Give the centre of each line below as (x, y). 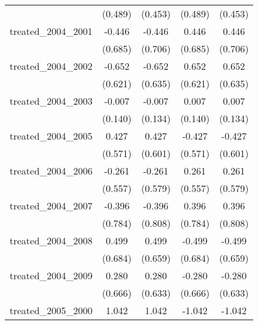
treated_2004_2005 (51, 136)
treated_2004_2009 (51, 275)
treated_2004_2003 (51, 101)
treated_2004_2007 (51, 206)
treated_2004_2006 (51, 171)
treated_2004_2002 (51, 66)
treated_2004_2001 (51, 31)
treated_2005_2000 (51, 310)
